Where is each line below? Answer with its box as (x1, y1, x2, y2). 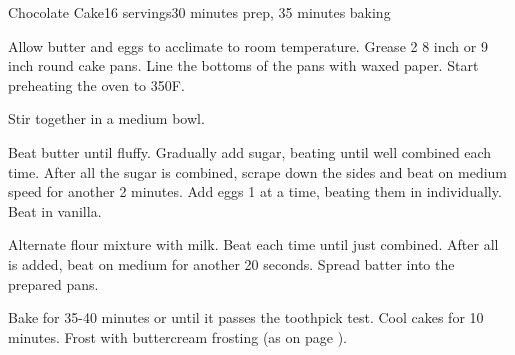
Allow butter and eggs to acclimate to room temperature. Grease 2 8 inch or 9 (8, 35, 488, 56)
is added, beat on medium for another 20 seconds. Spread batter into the (8, 253, 455, 274)
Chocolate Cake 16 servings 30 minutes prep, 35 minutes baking (8, 2, 391, 22)
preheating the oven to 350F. (8, 74, 185, 95)
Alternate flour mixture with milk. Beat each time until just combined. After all (8, 234, 499, 255)
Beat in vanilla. (8, 200, 102, 221)
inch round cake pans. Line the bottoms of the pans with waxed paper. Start (8, 55, 479, 76)
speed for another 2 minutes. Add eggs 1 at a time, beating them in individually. (8, 181, 502, 202)
